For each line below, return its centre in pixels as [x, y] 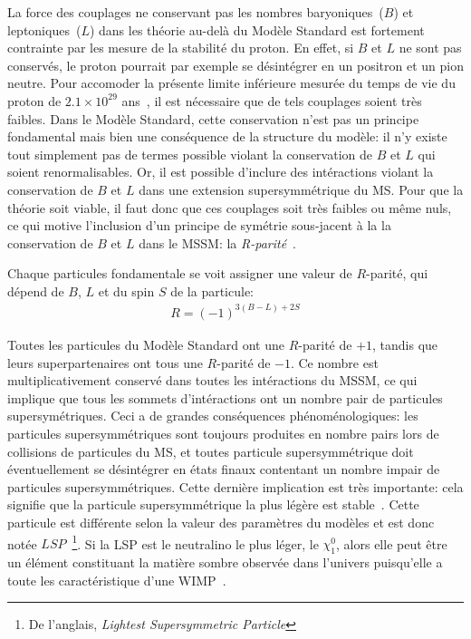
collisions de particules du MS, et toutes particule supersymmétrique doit [211, 451]
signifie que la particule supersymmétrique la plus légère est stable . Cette [213, 504]
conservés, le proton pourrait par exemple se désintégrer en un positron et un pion [235, 65]
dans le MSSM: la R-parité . [218, 242]
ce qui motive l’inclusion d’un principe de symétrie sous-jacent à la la [199, 225]
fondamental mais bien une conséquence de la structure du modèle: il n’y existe [227, 136]
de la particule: [212, 290]
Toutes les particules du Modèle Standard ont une [146, 344]
